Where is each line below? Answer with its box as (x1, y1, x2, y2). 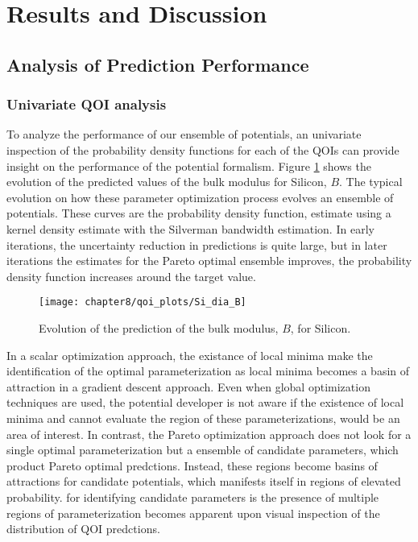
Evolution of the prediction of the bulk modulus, (39, 319, 279, 336)
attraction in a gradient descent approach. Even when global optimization (6, 378, 370, 395)
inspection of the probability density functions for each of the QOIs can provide (6, 141, 399, 158)
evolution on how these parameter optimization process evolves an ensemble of (6, 188, 394, 205)
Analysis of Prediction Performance (6, 52, 309, 77)
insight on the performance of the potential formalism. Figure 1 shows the (6, 157, 371, 174)
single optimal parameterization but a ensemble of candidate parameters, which (6, 441, 399, 458)
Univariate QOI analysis (6, 94, 167, 114)
